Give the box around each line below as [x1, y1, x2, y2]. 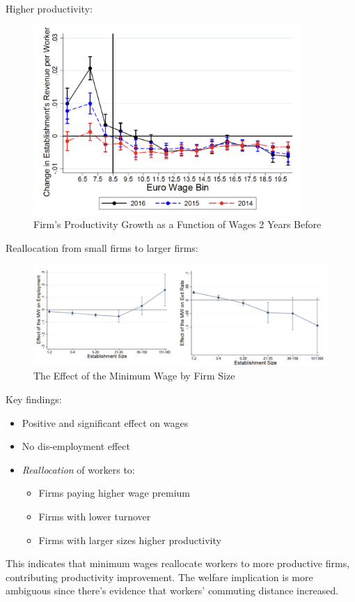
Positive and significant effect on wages [22, 415, 189, 430]
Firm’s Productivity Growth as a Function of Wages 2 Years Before [33, 216, 322, 231]
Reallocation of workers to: [22, 462, 135, 476]
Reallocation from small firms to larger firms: [6, 240, 198, 255]
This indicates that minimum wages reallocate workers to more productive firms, [6, 556, 350, 571]
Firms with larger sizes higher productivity [38, 532, 221, 547]
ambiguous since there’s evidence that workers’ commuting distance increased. [6, 583, 339, 598]
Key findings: [6, 392, 62, 407]
